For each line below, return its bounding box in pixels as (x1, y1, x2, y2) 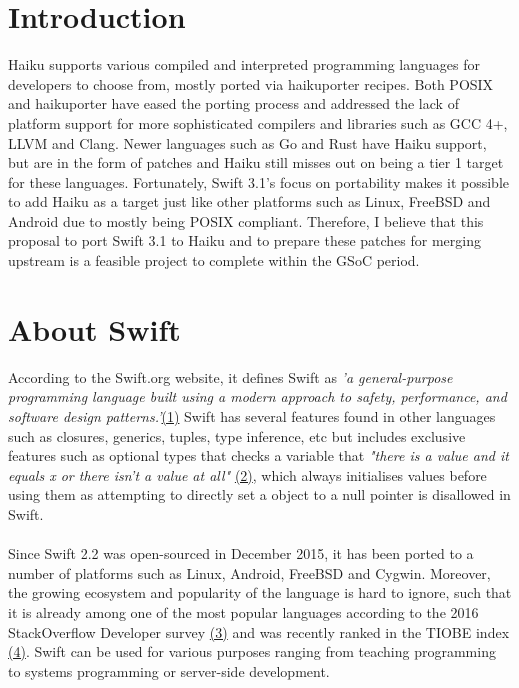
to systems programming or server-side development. (8, 660, 330, 681)
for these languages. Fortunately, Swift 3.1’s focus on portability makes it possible (8, 171, 510, 192)
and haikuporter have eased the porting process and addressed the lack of (8, 93, 459, 114)
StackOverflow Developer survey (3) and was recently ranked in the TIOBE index (8, 621, 510, 642)
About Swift (8, 308, 181, 349)
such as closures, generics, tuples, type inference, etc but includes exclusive (8, 425, 466, 446)
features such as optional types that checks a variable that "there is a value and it (8, 445, 509, 466)
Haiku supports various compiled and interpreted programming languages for (8, 54, 480, 75)
